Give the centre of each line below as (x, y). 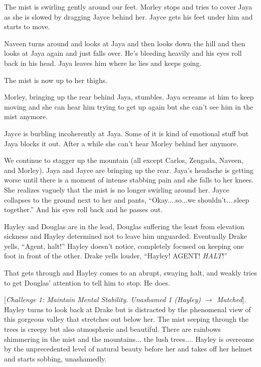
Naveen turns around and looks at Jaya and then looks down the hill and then (125, 43)
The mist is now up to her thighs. (56, 80)
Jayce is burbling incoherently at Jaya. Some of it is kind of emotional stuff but (126, 133)
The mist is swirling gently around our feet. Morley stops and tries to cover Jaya (128, 7)
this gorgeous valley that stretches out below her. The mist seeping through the (126, 319)
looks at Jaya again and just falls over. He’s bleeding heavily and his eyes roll (123, 53)
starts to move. (27, 26)
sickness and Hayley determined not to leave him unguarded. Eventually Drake (125, 236)
